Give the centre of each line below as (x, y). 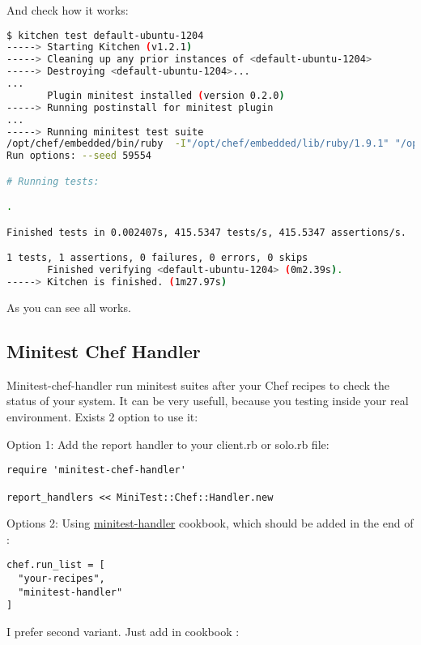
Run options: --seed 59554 (79, 156)
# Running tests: (53, 181)
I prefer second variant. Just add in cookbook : (123, 632)
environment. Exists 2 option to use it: (102, 417)
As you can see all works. (69, 308)
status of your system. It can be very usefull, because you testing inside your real (208, 401)
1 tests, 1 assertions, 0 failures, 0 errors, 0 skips (157, 258)
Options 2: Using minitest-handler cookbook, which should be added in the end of (210, 523)
